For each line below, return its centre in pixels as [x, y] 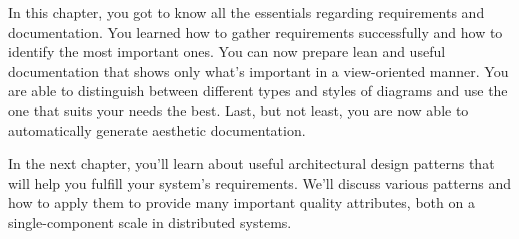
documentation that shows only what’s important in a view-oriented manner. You [258, 70]
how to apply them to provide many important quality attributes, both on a [241, 202]
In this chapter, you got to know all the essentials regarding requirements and [246, 12]
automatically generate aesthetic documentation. [157, 129]
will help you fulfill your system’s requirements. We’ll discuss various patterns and [259, 182]
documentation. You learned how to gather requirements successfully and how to [255, 31]
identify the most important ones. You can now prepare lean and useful [227, 51]
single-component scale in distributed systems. [150, 221]
